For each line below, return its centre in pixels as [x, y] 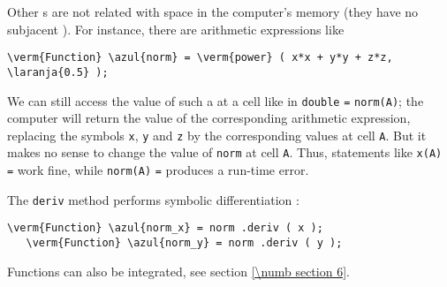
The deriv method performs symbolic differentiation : [153, 199]
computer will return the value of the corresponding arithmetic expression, [209, 118]
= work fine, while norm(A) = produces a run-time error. [158, 170]
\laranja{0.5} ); [58, 72]
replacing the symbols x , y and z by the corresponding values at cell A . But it [217, 135]
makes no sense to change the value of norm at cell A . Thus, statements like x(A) [225, 152]
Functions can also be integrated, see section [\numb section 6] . [178, 271]
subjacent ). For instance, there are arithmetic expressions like [176, 29]
